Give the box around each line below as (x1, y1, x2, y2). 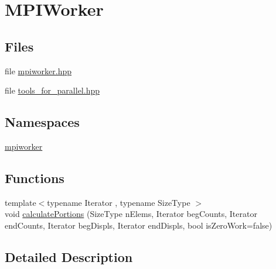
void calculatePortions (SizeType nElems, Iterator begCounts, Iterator (5, 208, 257, 220)
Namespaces (5, 113, 80, 131)
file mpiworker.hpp (5, 64, 72, 77)
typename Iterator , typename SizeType (47, 196, 190, 208)
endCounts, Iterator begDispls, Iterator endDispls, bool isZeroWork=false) (5, 219, 272, 231)
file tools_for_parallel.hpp (5, 84, 100, 96)
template (5, 196, 36, 208)
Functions (5, 168, 64, 187)
